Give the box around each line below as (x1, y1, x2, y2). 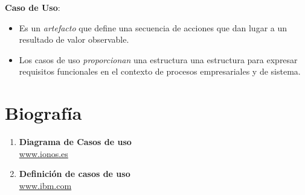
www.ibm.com (19, 179, 72, 191)
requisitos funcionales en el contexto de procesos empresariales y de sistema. (19, 65, 301, 78)
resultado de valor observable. (19, 33, 129, 46)
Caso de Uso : (5, 1, 60, 13)
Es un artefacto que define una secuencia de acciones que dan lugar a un (19, 21, 287, 34)
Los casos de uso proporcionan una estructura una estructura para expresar (19, 53, 298, 66)
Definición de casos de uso (19, 167, 130, 180)
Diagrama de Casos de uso (19, 135, 132, 148)
